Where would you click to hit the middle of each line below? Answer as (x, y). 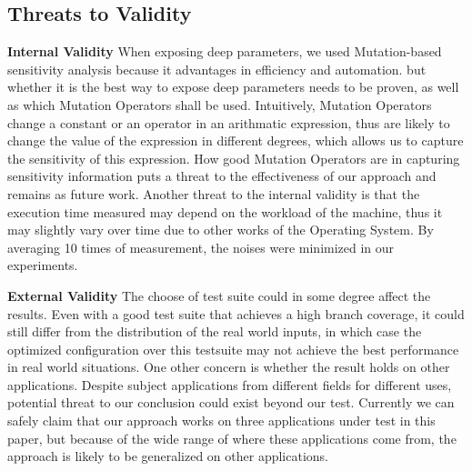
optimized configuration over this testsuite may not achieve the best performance (233, 349)
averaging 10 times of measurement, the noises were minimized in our (201, 247)
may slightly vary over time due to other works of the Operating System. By (221, 230)
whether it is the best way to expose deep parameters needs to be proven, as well (233, 87)
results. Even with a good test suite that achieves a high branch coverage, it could (236, 313)
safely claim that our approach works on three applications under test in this (221, 421)
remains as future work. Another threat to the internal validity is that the (214, 193)
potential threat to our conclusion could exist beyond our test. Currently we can (231, 402)
